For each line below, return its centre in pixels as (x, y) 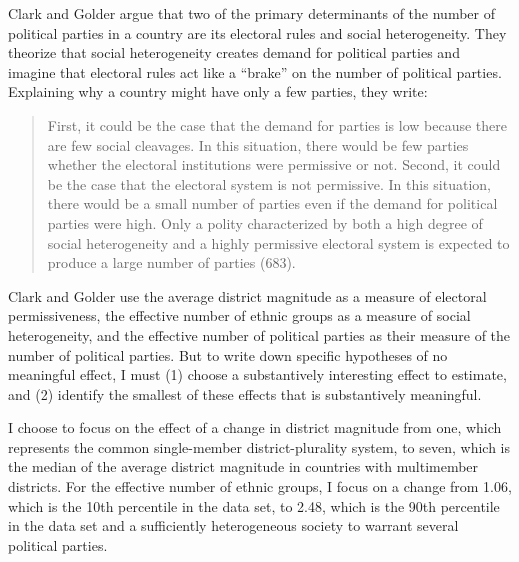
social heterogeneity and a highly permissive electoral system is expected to (278, 242)
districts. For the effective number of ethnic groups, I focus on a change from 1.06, (260, 486)
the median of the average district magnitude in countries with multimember (243, 466)
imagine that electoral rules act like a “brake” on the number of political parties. (255, 71)
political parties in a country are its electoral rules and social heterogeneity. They (257, 32)
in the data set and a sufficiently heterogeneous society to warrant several (233, 525)
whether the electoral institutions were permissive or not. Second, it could (274, 164)
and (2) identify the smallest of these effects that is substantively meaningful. (245, 393)
